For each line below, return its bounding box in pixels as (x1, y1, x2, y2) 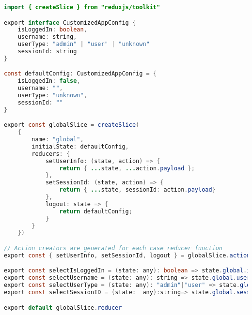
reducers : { (31, 150, 70, 157)
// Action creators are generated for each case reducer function (4, 245, 223, 252)
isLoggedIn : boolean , (17, 26, 87, 33)
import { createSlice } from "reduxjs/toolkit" (4, 4, 160, 11)
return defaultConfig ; (59, 208, 132, 215)
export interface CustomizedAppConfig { (4, 19, 136, 26)
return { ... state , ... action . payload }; (59, 165, 195, 172)
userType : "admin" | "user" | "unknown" (17, 41, 150, 48)
